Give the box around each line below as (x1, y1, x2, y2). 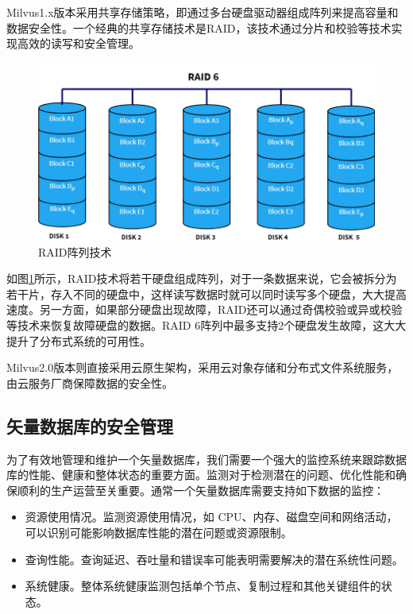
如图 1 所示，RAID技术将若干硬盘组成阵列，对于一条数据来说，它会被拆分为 (6, 270, 397, 287)
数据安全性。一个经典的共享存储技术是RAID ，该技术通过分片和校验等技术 (6, 19, 392, 36)
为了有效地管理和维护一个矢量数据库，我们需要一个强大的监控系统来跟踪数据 (6, 450, 407, 467)
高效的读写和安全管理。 (17, 35, 140, 52)
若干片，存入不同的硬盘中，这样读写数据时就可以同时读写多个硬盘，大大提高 (6, 285, 407, 302)
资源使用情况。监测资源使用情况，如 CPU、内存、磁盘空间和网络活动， (25, 508, 398, 525)
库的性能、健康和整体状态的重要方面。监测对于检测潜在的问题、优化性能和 (6, 466, 396, 483)
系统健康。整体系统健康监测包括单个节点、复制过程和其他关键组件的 (25, 577, 381, 594)
